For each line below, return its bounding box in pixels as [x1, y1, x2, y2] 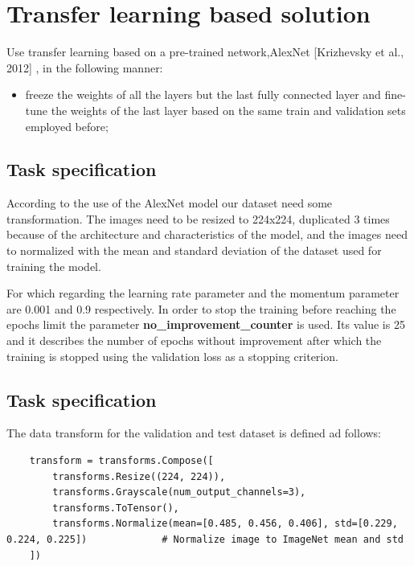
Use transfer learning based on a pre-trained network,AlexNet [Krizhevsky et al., [6, 43, 404, 60]
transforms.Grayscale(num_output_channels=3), [52, 486, 306, 498]
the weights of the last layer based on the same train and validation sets [51, 101, 406, 118]
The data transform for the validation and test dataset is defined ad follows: [6, 424, 382, 441]
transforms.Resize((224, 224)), [52, 470, 226, 482]
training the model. [6, 257, 101, 274]
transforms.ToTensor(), [52, 502, 179, 514]
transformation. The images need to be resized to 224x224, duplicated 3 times [6, 210, 390, 227]
